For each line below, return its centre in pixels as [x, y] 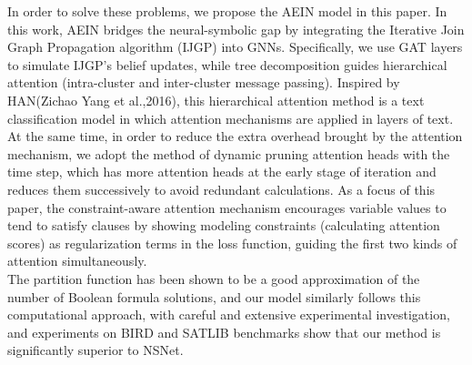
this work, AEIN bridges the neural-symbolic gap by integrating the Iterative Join [236, 29]
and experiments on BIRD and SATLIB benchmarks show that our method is [224, 332]
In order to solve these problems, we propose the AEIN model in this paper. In [227, 11]
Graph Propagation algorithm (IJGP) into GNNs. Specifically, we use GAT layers [235, 47]
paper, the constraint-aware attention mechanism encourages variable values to [227, 207]
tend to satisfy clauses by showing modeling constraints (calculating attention [224, 225]
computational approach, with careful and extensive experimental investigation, [229, 314]
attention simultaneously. [77, 261]
